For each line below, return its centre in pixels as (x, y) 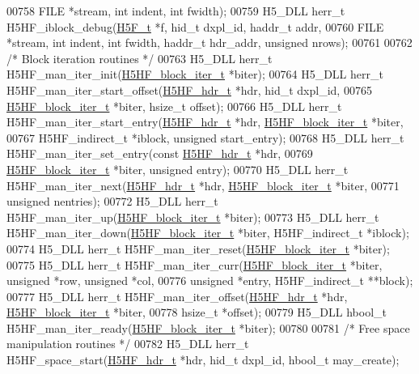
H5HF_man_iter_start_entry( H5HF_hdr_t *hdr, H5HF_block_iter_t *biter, (205, 122)
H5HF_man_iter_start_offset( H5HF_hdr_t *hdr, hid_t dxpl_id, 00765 (189, 89)
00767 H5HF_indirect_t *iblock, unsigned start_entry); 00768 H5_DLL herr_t (205, 137)
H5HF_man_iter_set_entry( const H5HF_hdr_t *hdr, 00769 (160, 153)
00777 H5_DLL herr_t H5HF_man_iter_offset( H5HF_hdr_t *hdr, (177, 296)
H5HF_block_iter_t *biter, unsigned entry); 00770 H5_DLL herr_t (178, 169)
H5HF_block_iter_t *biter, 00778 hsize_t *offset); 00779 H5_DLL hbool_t (197, 312)
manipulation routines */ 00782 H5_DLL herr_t (128, 344)
